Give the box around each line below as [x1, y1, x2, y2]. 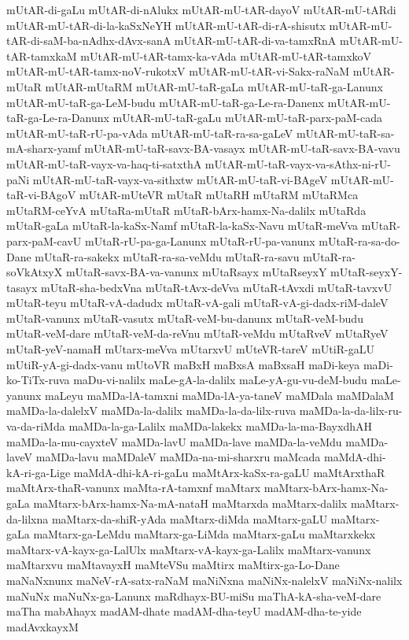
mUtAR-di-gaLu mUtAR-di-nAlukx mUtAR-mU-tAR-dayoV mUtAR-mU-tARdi [6, 2, 396, 17]
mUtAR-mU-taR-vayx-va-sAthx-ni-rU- [204, 155, 391, 172]
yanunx [6, 387, 42, 403]
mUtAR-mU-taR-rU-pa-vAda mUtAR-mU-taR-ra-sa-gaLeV [6, 124, 293, 141]
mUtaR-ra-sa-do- [319, 232, 400, 249]
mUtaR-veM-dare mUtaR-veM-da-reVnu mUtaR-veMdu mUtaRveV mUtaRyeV [6, 325, 389, 342]
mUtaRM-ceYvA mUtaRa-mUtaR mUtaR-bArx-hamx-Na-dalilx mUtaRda [6, 202, 367, 218]
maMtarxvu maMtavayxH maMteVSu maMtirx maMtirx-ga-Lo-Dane [6, 557, 340, 573]
